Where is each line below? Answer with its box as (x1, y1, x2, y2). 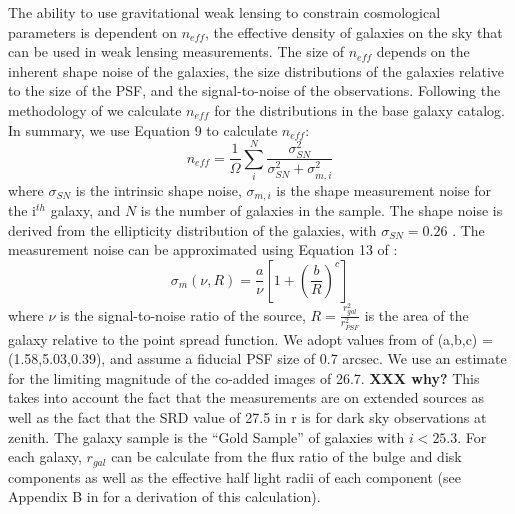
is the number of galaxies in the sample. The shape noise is (140, 200, 503, 221)
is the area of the (364, 304, 469, 325)
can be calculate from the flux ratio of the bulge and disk (111, 446, 462, 467)
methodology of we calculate (8, 99, 182, 120)
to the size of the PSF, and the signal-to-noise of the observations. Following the (8, 80, 501, 101)
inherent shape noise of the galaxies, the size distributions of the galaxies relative (8, 60, 505, 81)
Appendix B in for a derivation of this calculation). (8, 486, 321, 507)
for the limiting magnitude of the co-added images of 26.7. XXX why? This (8, 367, 480, 388)
